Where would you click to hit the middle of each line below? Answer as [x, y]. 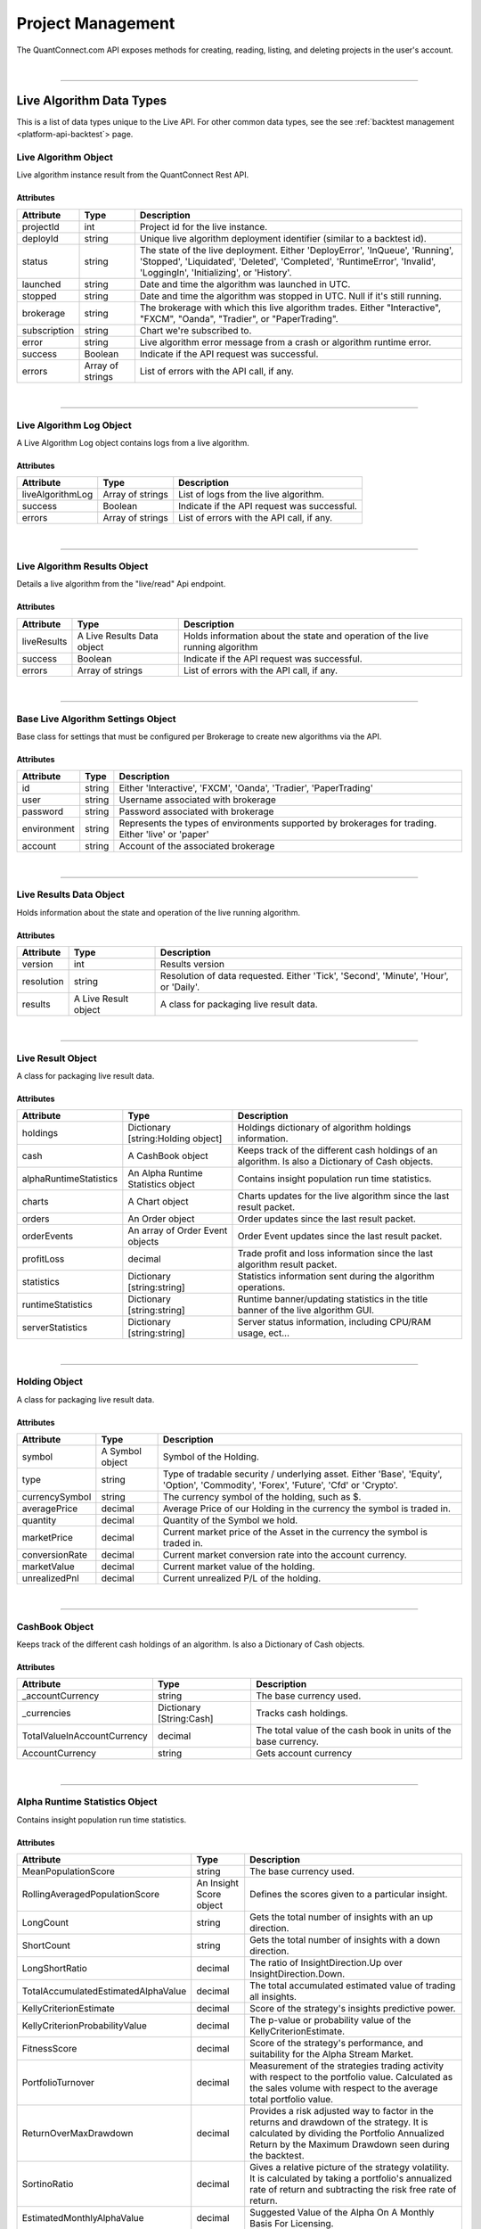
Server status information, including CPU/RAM [334, 1322]
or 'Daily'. [180, 987]
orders [36, 1219]
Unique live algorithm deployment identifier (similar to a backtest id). [283, 238]
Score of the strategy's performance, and [337, 2044]
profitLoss [43, 1259]
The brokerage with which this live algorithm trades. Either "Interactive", [290, 308]
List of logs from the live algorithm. [252, 495]
